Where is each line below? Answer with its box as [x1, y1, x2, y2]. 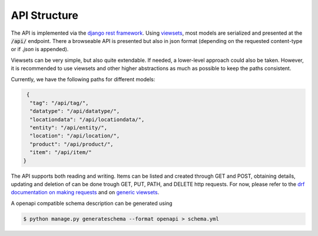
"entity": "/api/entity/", [29, 124, 108, 131]
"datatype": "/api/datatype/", [29, 108, 120, 115]
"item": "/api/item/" [29, 149, 92, 156]
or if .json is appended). [11, 46, 69, 53]
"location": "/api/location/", [29, 132, 120, 139]
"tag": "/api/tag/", [29, 99, 89, 106]
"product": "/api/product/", [29, 141, 114, 147]
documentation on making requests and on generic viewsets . [11, 189, 160, 196]
